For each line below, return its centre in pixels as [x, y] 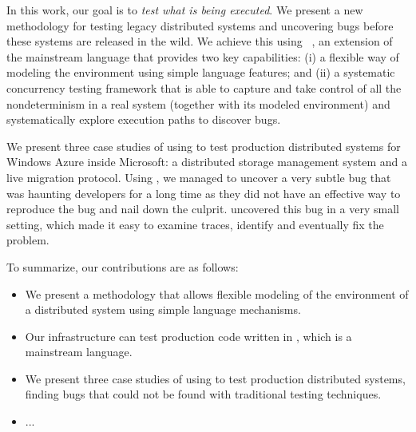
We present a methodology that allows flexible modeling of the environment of [217, 293]
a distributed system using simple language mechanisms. [163, 309]
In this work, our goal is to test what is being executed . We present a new [185, 10]
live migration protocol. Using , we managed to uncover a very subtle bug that [199, 177]
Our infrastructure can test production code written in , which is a [188, 336]
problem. [28, 240]
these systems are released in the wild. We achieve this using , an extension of [200, 41]
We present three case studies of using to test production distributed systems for [204, 146]
